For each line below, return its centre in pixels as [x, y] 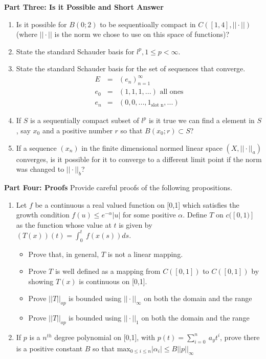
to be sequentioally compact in [148, 24]
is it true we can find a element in [202, 120]
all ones [172, 92]
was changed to [40, 169]
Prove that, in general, [64, 254]
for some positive [149, 215]
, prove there [240, 337]
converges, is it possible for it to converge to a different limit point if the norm [139, 159]
